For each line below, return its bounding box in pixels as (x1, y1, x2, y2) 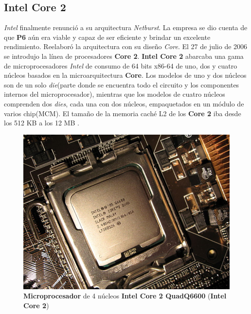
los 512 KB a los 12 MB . (4, 118, 79, 128)
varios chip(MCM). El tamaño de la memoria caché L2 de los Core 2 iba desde (4, 108, 241, 118)
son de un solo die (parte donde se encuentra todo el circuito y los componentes (4, 79, 239, 89)
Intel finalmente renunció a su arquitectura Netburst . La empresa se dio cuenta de (4, 22, 248, 33)
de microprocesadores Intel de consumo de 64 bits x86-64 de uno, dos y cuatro (4, 60, 237, 70)
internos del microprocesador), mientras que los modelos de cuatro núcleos (4, 89, 225, 99)
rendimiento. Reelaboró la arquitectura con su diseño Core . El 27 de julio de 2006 (4, 41, 248, 52)
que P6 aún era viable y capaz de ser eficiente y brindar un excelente (4, 32, 211, 42)
